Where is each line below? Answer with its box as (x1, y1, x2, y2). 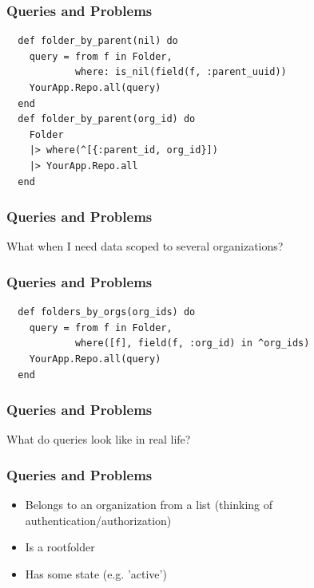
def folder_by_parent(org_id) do (18, 113, 196, 125)
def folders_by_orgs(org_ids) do (18, 306, 196, 318)
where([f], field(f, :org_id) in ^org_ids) (74, 337, 310, 349)
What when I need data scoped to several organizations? (6, 238, 284, 255)
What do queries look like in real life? (6, 431, 191, 448)
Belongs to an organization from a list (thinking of (25, 496, 273, 513)
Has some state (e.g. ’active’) (25, 565, 167, 582)
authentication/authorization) (25, 511, 172, 528)
